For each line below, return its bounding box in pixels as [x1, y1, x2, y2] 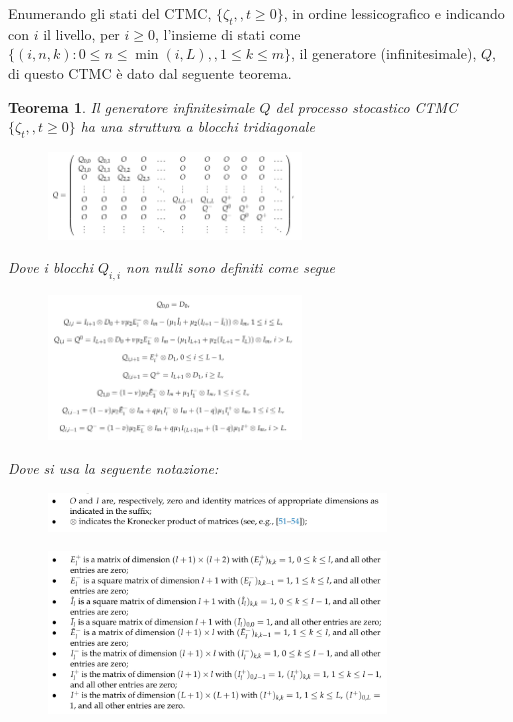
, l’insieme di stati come [155, 23, 301, 44]
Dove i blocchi [8, 257, 94, 278]
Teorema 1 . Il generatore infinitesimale [8, 96, 255, 117]
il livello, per [43, 23, 120, 44]
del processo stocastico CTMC [275, 96, 458, 117]
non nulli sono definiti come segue [126, 257, 336, 278]
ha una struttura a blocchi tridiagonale [80, 116, 315, 137]
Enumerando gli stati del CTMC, [8, 3, 212, 23]
